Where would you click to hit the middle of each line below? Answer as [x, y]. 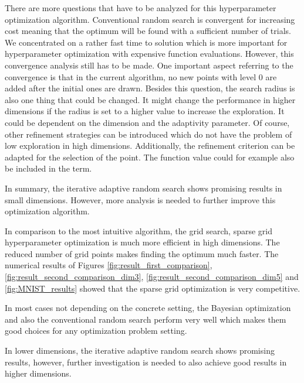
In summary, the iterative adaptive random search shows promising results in [143, 188]
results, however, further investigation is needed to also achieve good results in [146, 362]
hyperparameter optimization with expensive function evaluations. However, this [149, 54]
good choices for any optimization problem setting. [96, 331]
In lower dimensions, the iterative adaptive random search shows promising [140, 350]
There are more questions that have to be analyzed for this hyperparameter [141, 8]
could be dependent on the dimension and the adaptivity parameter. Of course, [147, 122]
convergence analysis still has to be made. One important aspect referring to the [149, 65]
